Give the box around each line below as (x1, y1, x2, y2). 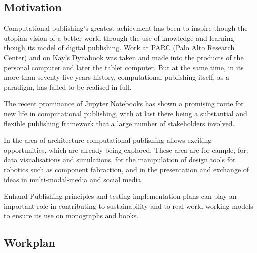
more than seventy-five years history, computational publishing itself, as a (4, 72, 229, 82)
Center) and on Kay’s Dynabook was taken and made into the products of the (4, 52, 244, 62)
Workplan (4, 235, 56, 250)
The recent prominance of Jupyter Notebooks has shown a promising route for (4, 98, 244, 109)
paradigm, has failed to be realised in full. (4, 81, 132, 92)
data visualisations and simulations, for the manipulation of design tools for (4, 154, 236, 165)
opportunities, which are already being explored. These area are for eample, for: (4, 144, 248, 155)
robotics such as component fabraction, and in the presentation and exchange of (4, 164, 249, 174)
